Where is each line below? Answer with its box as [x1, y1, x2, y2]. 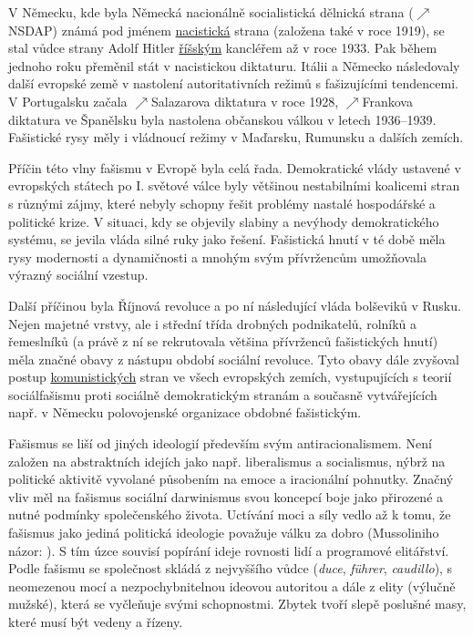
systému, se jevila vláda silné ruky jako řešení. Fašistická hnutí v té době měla [8, 230, 446, 249]
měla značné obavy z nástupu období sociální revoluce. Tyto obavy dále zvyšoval [8, 349, 459, 368]
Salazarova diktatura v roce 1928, [151, 91, 339, 110]
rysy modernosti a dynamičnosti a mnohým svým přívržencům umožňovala [8, 247, 427, 266]
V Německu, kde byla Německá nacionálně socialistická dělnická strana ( [8, 3, 414, 21]
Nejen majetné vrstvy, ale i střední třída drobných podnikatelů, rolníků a [8, 313, 417, 333]
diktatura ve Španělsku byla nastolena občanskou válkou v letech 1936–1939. [8, 109, 437, 128]
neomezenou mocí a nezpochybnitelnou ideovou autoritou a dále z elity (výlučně [8, 576, 456, 595]
